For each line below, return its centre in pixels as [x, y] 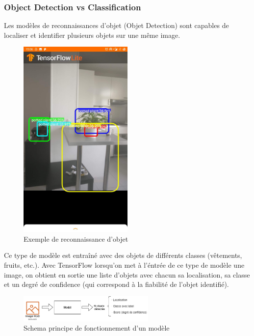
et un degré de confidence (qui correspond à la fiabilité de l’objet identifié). [116, 284]
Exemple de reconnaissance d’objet [76, 238]
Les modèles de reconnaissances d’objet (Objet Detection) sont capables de [116, 25]
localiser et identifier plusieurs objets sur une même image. [92, 35]
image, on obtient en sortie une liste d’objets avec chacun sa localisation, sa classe [127, 274]
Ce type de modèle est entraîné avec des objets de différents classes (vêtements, [123, 255]
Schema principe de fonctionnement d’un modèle [97, 328]
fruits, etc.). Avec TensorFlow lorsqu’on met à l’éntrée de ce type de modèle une [124, 265]
